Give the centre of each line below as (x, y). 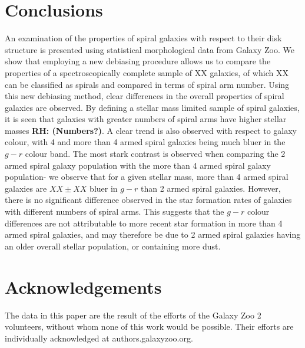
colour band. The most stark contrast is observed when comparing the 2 (155, 154)
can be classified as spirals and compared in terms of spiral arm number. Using (147, 84)
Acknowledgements (83, 286)
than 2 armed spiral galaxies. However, (211, 188)
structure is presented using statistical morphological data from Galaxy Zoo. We (150, 49)
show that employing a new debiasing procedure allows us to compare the (138, 61)
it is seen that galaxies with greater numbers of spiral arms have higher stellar (146, 119)
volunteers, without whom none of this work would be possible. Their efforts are (149, 326)
